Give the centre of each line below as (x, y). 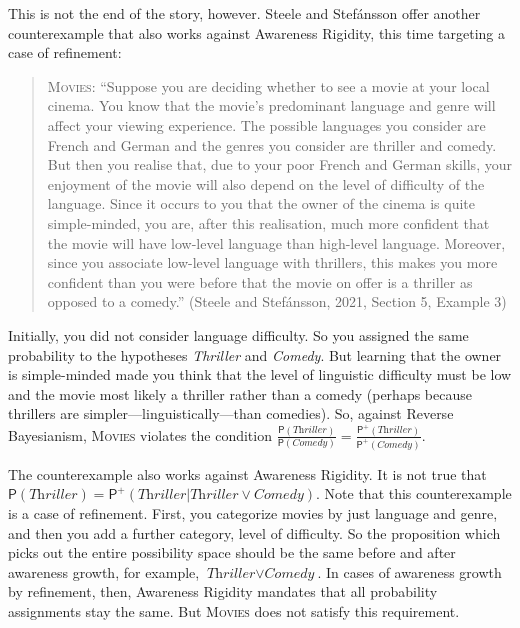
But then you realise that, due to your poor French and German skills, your (279, 164)
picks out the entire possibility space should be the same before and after (232, 552)
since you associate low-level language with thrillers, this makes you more (272, 262)
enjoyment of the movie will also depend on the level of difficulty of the (266, 183)
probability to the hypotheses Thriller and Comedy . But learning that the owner (255, 354)
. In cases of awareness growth (409, 571)
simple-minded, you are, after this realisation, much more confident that (268, 222)
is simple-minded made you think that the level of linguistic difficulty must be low (260, 374)
